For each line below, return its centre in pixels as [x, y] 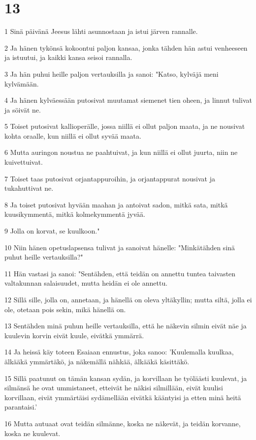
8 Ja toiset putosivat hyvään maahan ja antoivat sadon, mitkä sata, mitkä [116, 204]
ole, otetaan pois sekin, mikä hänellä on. [65, 309]
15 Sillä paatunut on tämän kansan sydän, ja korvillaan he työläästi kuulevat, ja [126, 378]
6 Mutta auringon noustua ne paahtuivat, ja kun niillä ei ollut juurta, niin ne [121, 152]
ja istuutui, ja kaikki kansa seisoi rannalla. [68, 57]
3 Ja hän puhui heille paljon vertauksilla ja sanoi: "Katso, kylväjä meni [112, 73]
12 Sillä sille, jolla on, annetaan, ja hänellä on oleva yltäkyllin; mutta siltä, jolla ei [128, 299]
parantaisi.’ [21, 407]
